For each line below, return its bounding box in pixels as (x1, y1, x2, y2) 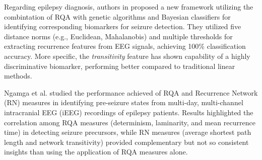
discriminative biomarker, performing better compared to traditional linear (4, 60, 235, 71)
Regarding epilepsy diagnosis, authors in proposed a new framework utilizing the (4, 2, 253, 12)
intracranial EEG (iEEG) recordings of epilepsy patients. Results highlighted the (4, 107, 253, 117)
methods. (4, 70, 32, 81)
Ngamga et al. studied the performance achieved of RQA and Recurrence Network (4, 87, 258, 98)
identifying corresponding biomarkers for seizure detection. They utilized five (4, 21, 241, 32)
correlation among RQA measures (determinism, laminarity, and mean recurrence (4, 117, 255, 127)
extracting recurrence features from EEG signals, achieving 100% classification (4, 41, 246, 51)
